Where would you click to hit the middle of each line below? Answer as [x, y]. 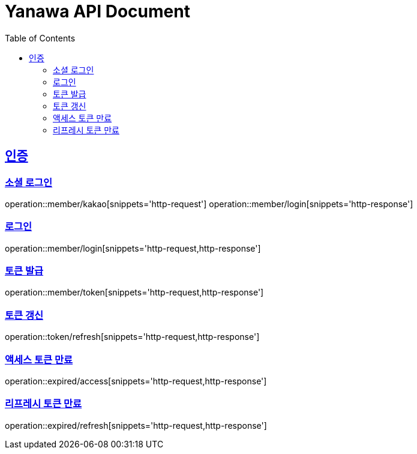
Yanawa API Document [97, 11]
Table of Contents [40, 38]
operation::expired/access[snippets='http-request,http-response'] [136, 381]
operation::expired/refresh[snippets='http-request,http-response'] [136, 425]
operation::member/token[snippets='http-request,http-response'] [134, 292]
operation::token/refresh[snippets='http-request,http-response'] [132, 337]
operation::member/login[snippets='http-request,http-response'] [133, 248]
